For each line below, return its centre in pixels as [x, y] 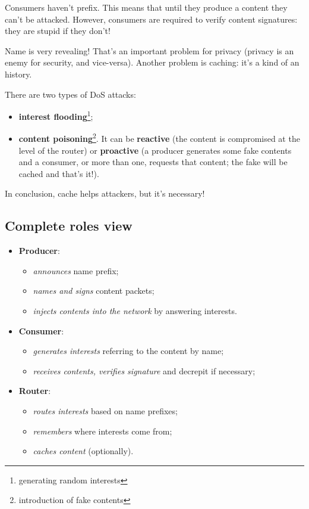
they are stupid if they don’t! [58, 31]
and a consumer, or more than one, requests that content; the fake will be [153, 162]
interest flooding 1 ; [56, 115]
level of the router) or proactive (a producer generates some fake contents [155, 150]
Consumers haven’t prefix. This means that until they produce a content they [146, 7]
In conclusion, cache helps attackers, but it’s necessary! [105, 193]
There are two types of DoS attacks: [70, 94]
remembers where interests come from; [103, 431]
